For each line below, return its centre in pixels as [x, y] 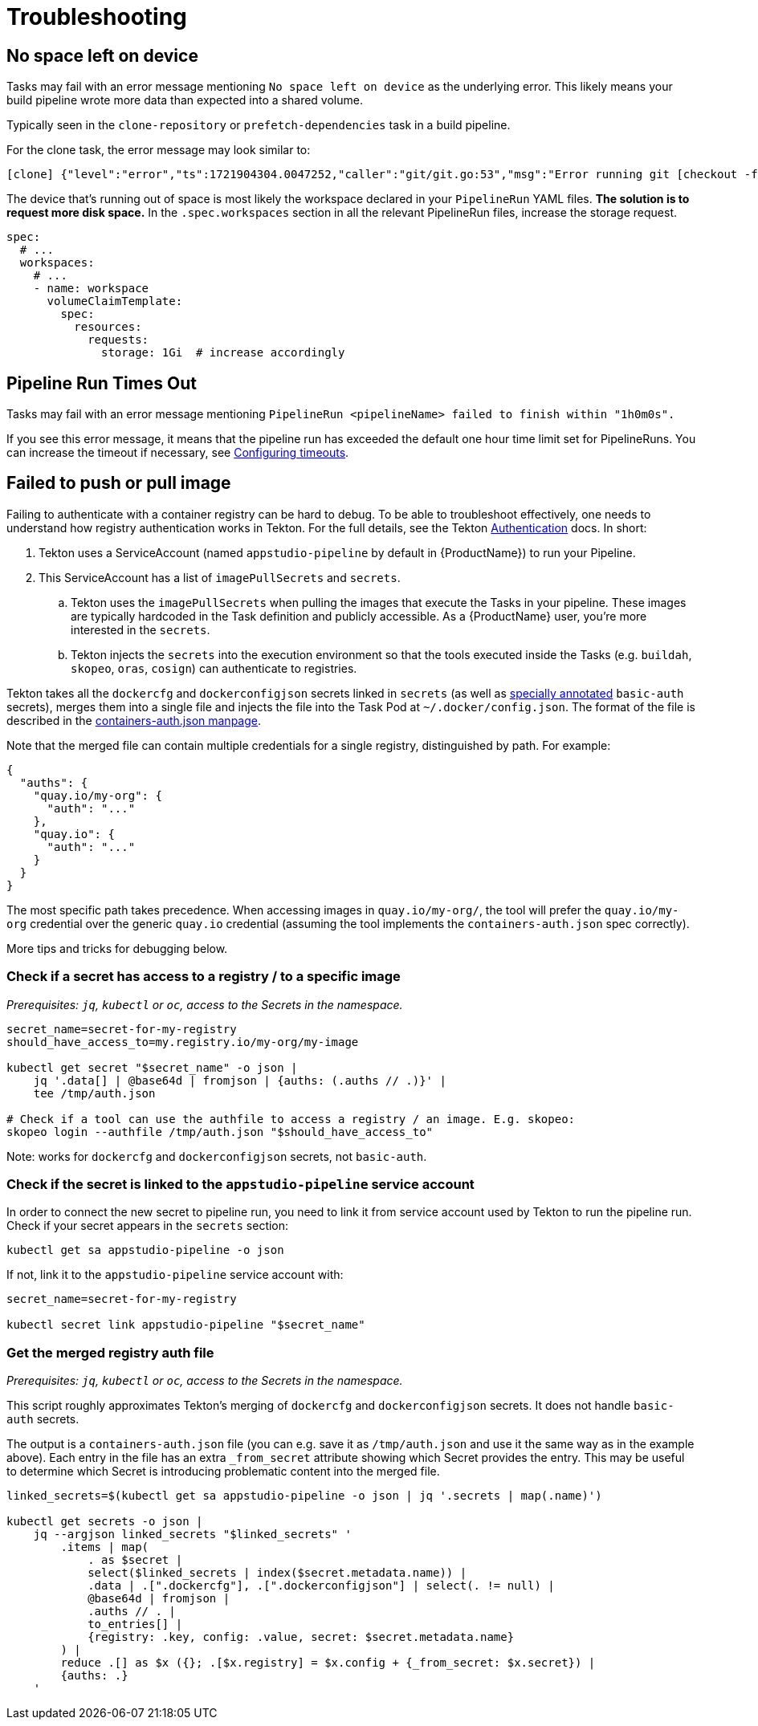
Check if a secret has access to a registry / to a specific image [204, 977]
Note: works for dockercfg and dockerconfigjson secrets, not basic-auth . [217, 1156]
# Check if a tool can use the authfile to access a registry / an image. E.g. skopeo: [291, 1119]
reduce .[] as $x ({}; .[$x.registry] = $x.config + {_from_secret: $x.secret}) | [328, 1663]
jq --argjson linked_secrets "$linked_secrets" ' [192, 1535]
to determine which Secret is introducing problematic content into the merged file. [223, 1472]
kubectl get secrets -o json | [105, 1522]
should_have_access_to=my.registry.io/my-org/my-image [183, 1042]
